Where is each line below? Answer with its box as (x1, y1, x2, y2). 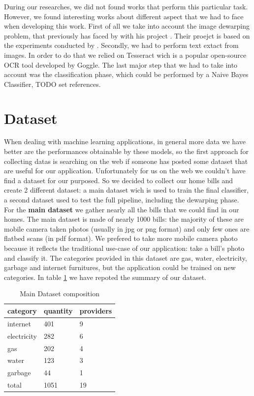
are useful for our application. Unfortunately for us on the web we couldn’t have (4, 165, 246, 176)
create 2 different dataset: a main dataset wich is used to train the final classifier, (4, 185, 249, 195)
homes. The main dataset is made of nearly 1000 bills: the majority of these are (4, 214, 244, 224)
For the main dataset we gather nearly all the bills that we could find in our (4, 204, 239, 214)
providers (79, 305, 112, 316)
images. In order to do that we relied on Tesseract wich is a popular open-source (4, 49, 247, 60)
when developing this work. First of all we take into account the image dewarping (4, 21, 250, 31)
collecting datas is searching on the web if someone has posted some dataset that (4, 156, 248, 166)
